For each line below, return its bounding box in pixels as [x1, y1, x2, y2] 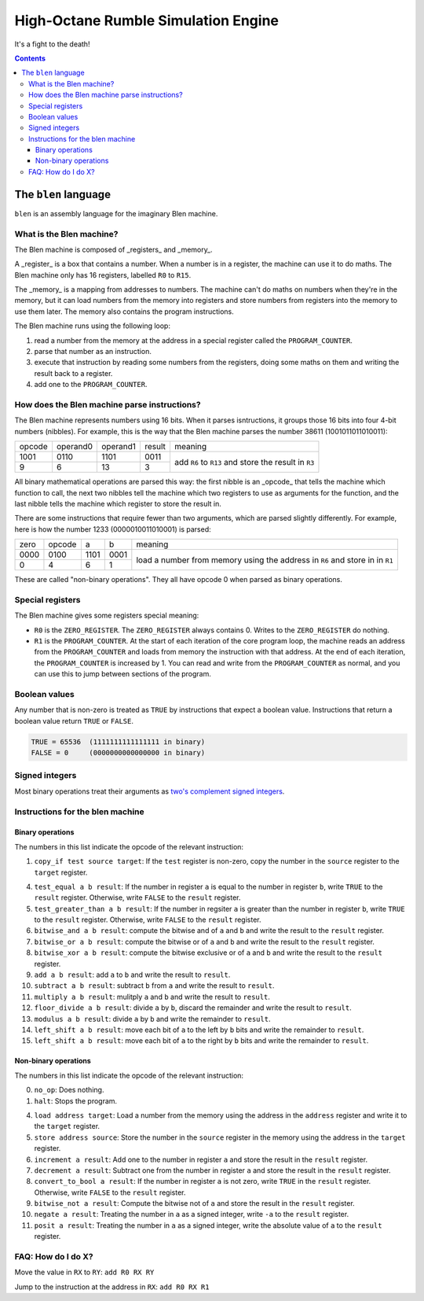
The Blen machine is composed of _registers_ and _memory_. [14, 245, 213, 254]
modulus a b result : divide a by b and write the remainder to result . [34, 1014, 271, 1023]
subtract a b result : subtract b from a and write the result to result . [34, 981, 275, 990]
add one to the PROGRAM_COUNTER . [34, 380, 148, 389]
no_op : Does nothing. [34, 1085, 104, 1095]
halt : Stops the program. [34, 1096, 118, 1105]
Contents [14, 53, 46, 63]
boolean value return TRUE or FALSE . [14, 716, 133, 725]
